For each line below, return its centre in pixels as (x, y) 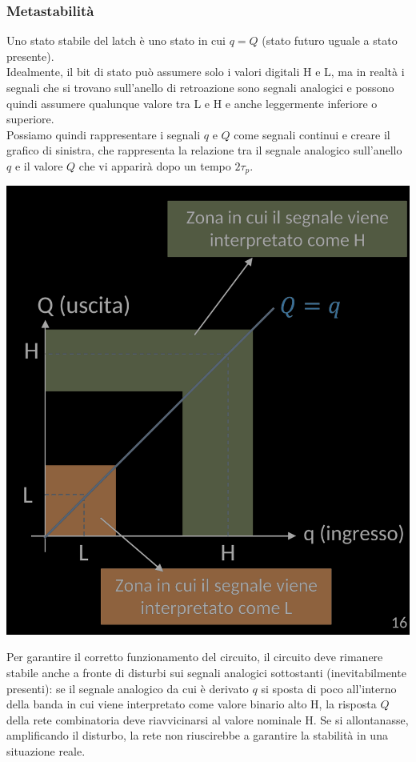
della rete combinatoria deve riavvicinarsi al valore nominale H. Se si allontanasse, (208, 719)
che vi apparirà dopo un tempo (155, 165)
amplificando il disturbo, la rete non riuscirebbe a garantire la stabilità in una (197, 735)
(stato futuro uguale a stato (330, 40)
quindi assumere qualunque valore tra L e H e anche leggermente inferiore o (192, 103)
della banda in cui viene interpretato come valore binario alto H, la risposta (192, 704)
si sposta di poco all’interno (329, 688)
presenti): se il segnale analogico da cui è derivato (128, 688)
